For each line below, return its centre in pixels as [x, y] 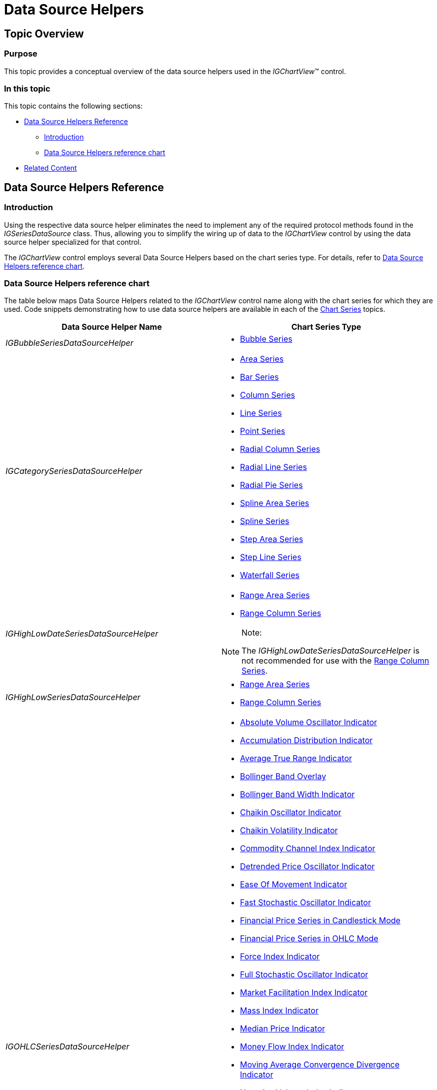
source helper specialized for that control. [73, 242]
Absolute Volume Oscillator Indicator [309, 722]
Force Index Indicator [280, 957]
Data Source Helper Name [112, 327]
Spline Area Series [275, 503]
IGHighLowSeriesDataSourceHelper [73, 697]
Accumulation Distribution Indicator [306, 740]
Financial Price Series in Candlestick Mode [320, 921]
